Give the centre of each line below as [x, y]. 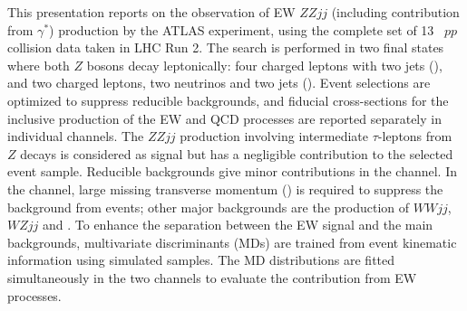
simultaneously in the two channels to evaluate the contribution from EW [212, 277]
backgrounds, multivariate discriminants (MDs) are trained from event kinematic [232, 242]
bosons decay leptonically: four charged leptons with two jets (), [264, 65]
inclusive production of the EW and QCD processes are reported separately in [224, 118]
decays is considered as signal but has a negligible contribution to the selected [237, 153]
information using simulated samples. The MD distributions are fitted [201, 260]
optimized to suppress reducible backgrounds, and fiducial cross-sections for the [228, 100]
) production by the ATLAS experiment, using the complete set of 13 [242, 29]
